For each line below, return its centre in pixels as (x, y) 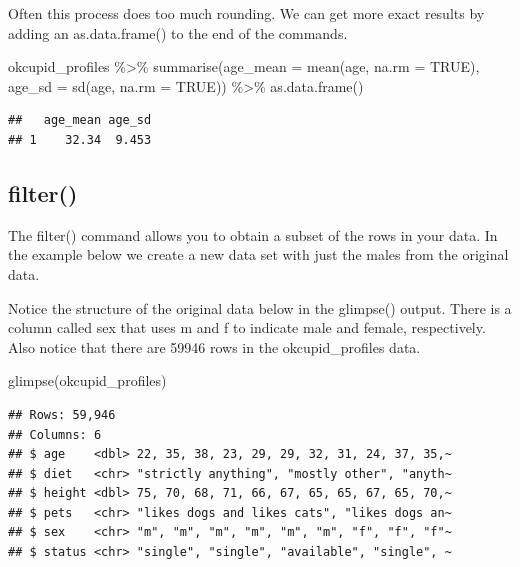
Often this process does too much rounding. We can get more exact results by (246, 13)
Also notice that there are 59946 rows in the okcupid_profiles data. (214, 346)
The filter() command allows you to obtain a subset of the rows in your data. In (253, 234)
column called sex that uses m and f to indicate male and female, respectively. (247, 327)
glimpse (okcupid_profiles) (87, 380)
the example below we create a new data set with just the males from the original (258, 254)
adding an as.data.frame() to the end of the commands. (178, 32)
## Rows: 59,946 (62, 414)
